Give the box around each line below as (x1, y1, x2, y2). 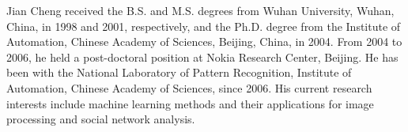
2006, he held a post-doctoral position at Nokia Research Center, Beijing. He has (6, 48, 399, 65)
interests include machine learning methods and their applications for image (6, 95, 374, 111)
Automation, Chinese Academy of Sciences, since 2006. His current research (6, 79, 372, 96)
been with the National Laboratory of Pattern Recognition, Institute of (6, 64, 352, 81)
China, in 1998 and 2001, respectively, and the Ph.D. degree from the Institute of (6, 17, 401, 34)
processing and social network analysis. (6, 111, 195, 127)
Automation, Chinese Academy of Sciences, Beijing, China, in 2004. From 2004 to (6, 33, 402, 50)
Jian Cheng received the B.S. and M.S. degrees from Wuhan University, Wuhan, (6, 2, 395, 18)
